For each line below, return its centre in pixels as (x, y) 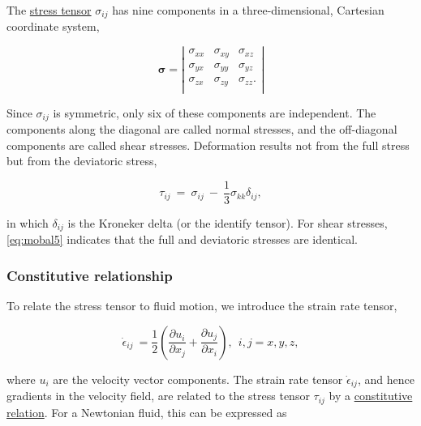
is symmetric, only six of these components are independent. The (215, 112)
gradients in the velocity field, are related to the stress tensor (158, 396)
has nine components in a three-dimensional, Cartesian (248, 10)
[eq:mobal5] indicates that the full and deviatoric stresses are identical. (182, 239)
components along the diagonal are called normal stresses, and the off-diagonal (202, 129)
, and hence (386, 379)
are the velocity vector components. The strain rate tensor (198, 379)
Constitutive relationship (90, 275)
